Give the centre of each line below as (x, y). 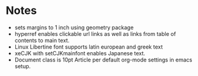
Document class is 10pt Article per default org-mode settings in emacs (103, 60)
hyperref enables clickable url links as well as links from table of (95, 33)
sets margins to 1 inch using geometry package (74, 27)
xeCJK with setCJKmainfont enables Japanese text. (80, 53)
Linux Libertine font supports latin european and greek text (89, 47)
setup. (23, 66)
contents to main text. (42, 40)
